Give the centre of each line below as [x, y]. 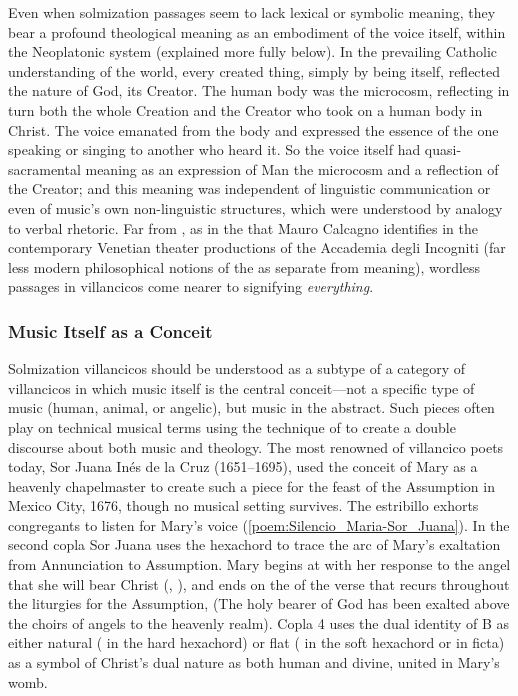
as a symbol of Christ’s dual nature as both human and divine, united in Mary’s [254, 662]
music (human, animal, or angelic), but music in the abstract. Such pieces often [251, 407]
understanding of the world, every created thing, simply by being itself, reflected [254, 70]
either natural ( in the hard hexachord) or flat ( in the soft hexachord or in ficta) [256, 642]
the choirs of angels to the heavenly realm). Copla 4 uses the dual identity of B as [259, 622]
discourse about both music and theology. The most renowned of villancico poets [256, 446]
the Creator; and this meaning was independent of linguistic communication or [249, 188]
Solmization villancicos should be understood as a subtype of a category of [237, 368]
